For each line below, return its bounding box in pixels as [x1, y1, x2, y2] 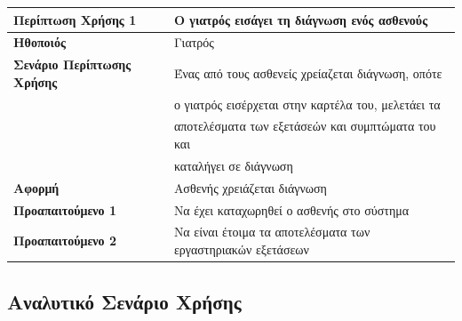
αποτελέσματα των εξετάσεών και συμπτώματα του [173, 116, 436, 135]
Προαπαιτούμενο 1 [13, 200, 117, 219]
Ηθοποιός [13, 33, 66, 52]
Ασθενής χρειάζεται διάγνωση [173, 178, 327, 197]
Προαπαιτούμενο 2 [13, 231, 117, 250]
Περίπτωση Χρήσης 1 [13, 10, 137, 28]
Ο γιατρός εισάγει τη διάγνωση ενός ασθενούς [173, 10, 428, 28]
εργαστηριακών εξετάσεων [173, 240, 309, 259]
